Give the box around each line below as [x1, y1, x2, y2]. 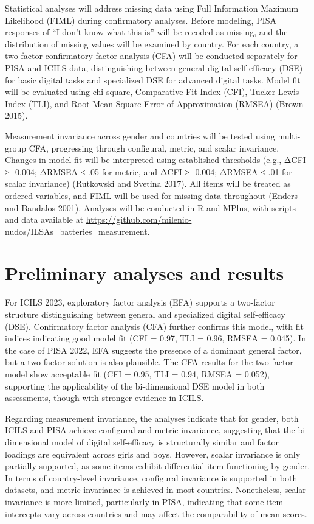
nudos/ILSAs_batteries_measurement [5, 225, 148, 237]
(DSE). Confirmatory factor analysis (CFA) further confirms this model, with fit [5, 320, 304, 332]
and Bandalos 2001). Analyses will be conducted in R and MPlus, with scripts [5, 201, 296, 214]
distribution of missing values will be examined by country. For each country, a [5, 37, 299, 50]
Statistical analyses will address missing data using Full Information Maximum [5, 2, 299, 14]
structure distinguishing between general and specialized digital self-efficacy [5, 308, 285, 320]
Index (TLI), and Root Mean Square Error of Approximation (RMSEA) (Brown [5, 97, 304, 110]
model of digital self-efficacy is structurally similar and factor [52, 435, 279, 448]
